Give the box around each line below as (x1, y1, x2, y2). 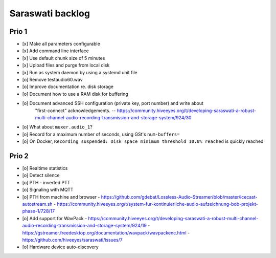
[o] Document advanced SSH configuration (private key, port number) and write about (22, 100, 204, 106)
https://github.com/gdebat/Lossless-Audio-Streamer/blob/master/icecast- (101, 193, 258, 200)
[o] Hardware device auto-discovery (22, 244, 99, 250)
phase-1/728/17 (22, 208, 55, 214)
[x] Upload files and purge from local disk (22, 62, 110, 69)
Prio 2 (9, 152, 29, 160)
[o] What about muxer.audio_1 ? (22, 124, 93, 130)
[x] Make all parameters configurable (22, 41, 101, 47)
